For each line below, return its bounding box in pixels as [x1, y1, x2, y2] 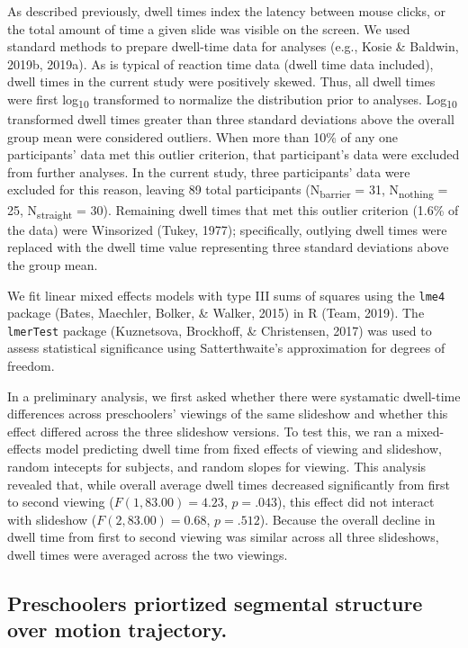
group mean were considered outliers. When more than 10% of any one [7, 127, 398, 146]
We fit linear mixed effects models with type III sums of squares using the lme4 [7, 285, 445, 304]
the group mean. [7, 255, 98, 274]
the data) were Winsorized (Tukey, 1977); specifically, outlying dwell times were [7, 220, 447, 238]
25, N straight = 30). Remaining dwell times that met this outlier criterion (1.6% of [7, 200, 459, 221]
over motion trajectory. [7, 616, 228, 643]
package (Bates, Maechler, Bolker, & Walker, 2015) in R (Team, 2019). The [7, 303, 425, 322]
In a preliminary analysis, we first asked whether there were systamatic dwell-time [7, 386, 461, 405]
